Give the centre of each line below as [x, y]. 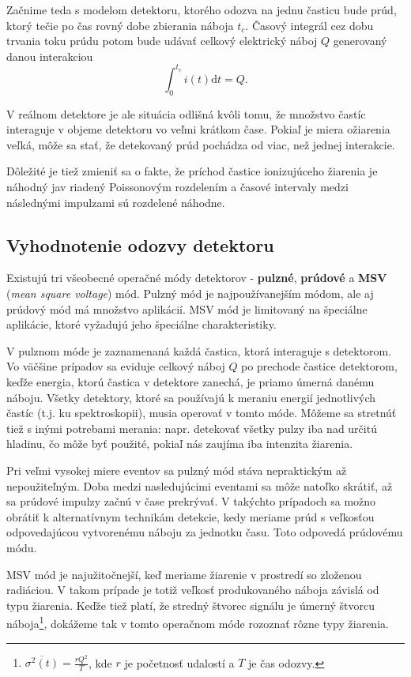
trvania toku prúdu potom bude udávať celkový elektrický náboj [162, 41]
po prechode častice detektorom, [319, 366]
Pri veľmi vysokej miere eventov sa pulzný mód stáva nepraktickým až [177, 470]
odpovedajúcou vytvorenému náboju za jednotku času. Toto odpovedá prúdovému [205, 532]
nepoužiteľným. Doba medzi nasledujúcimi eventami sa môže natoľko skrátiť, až [200, 485]
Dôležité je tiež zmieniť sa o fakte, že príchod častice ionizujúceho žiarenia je [192, 171]
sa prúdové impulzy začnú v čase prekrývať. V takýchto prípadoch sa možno [191, 501]
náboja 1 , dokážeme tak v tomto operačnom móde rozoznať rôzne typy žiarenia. [198, 622]
